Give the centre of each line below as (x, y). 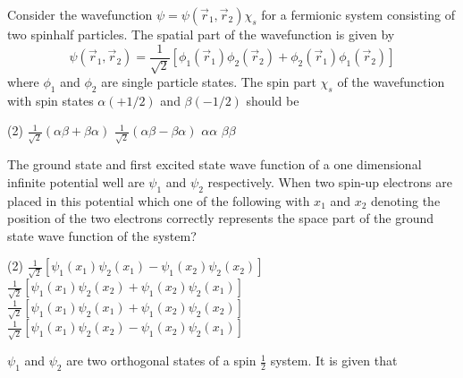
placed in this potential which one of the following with (159, 200)
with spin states (51, 100)
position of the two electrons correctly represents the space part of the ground (221, 218)
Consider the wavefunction (80, 14)
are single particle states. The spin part (209, 82)
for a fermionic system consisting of (358, 14)
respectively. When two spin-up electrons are (330, 181)
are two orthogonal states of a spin (161, 361)
